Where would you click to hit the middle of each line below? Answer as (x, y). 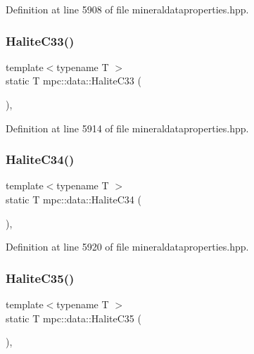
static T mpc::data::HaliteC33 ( (74, 81)
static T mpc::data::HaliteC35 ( (74, 318)
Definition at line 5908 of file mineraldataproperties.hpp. (127, 9)
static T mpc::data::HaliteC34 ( (74, 199)
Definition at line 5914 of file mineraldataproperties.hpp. (127, 128)
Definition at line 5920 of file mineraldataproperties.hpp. (127, 247)
